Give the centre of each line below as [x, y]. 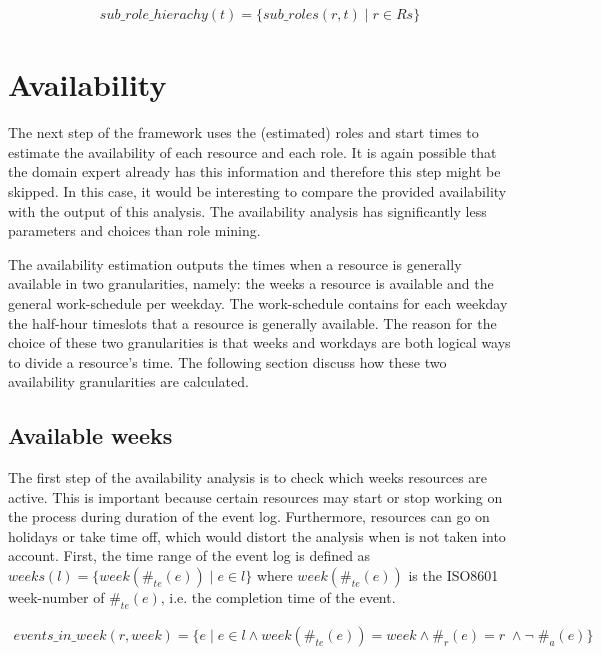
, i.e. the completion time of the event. [278, 597]
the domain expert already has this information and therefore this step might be [254, 171]
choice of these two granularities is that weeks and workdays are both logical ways [259, 342]
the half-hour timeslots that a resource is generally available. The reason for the [252, 322]
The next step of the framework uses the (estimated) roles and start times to [243, 132]
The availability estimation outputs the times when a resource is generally [235, 263]
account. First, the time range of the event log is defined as [189, 555]
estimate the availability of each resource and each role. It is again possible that [252, 151]
